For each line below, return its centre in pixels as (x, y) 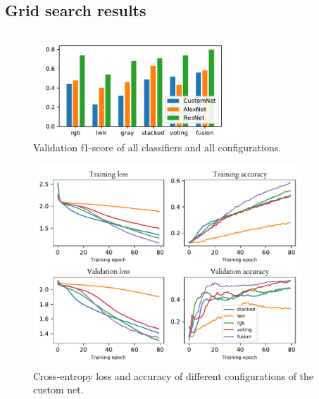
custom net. (58, 389)
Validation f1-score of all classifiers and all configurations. (157, 147)
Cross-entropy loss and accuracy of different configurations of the (174, 375)
